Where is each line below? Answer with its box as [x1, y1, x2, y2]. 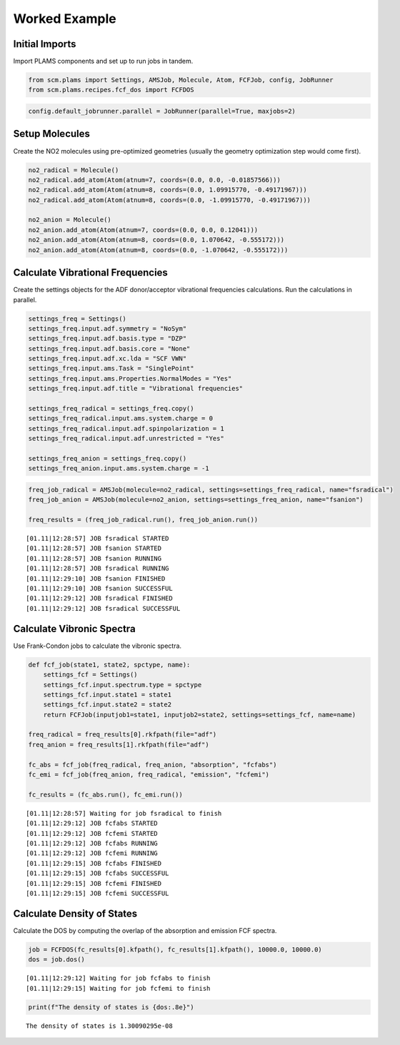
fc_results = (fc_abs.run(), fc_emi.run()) [28, 790, 184, 799]
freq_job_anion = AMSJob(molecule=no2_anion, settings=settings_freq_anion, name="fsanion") [28, 496, 364, 504]
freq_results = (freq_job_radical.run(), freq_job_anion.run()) [28, 516, 259, 524]
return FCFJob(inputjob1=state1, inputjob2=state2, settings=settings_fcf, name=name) [43, 711, 356, 719]
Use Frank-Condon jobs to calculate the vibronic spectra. [13, 641, 182, 650]
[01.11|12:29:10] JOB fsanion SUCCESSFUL [26, 584, 173, 593]
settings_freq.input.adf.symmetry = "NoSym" [28, 324, 187, 332]
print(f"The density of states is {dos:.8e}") [28, 1003, 194, 1011]
